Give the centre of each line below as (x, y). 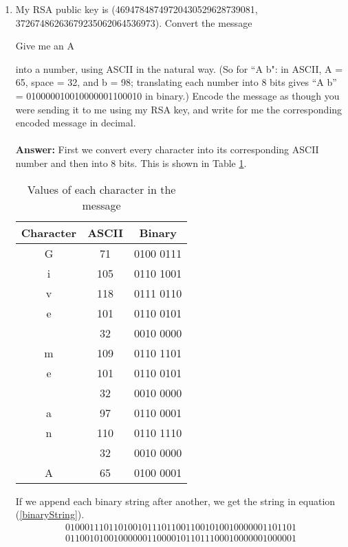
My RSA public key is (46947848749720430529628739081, (137, 9)
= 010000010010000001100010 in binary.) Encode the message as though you (177, 95)
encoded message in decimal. (76, 123)
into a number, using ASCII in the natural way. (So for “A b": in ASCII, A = (179, 68)
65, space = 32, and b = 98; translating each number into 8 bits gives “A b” (176, 82)
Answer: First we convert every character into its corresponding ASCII (167, 149)
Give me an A (45, 46)
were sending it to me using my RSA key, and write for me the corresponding (179, 109)
